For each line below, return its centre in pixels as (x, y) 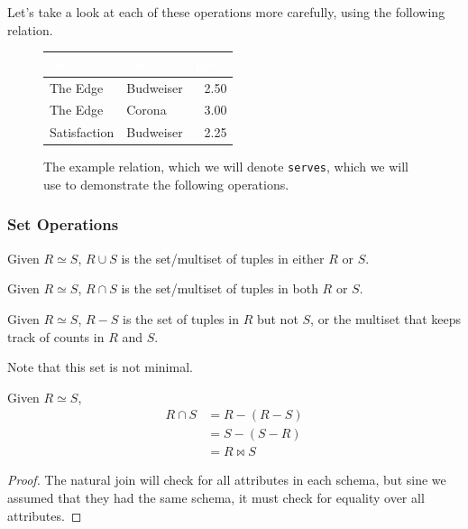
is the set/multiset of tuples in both (220, 288)
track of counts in (56, 336)
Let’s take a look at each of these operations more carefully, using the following (226, 12)
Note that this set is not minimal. (100, 367)
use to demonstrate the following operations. (166, 184)
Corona (147, 110)
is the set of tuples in (181, 318)
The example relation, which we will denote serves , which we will (226, 167)
